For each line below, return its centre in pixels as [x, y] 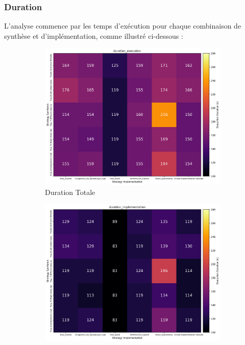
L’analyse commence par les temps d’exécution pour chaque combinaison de [123, 26]
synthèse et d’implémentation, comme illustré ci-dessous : [94, 35]
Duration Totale [70, 192]
